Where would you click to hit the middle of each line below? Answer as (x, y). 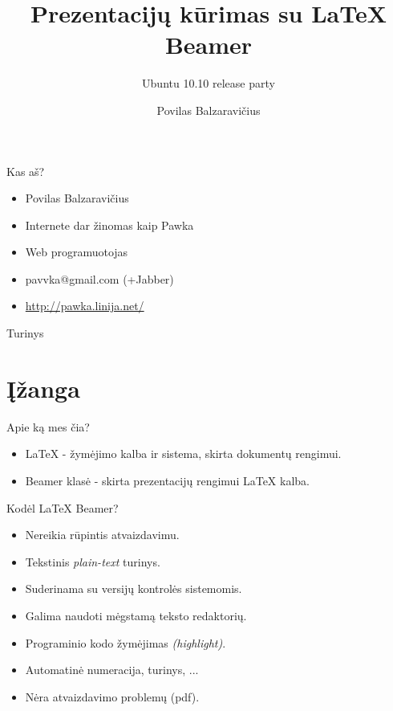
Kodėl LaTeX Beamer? (63, 507)
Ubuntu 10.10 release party (209, 83)
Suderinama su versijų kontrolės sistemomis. (134, 588)
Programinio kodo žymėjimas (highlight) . (126, 642)
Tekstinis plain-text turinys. (93, 561)
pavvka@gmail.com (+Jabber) (99, 278)
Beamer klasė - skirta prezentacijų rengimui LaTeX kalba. (167, 480)
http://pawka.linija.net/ (85, 306)
